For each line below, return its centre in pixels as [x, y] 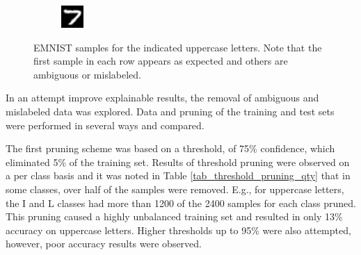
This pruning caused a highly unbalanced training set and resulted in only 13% [174, 216]
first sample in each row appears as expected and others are [161, 61]
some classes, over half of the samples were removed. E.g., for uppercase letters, [175, 189]
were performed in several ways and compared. [105, 125]
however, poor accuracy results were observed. [104, 244]
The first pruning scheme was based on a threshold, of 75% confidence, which [170, 148]
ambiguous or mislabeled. [87, 74]
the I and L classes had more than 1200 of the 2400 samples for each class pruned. [181, 203]
